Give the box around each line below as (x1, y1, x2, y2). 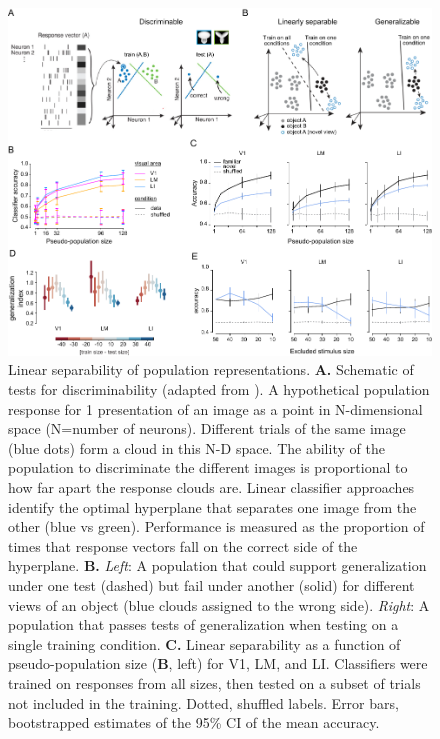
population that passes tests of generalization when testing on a (8, 614, 399, 635)
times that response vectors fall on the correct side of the (8, 535, 358, 556)
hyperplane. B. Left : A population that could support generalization (8, 555, 427, 576)
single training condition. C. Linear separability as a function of (8, 633, 401, 654)
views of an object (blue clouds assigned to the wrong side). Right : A (8, 594, 430, 615)
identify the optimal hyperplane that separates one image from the (8, 496, 417, 517)
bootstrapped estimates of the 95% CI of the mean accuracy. (8, 712, 380, 733)
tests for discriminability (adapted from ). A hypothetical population (8, 379, 430, 400)
